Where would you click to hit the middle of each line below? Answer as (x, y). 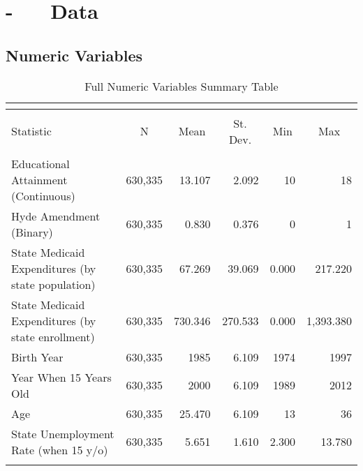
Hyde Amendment (56, 216)
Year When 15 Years (61, 377)
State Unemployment (63, 433)
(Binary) (32, 232)
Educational (40, 163)
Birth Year (37, 357)
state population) (53, 284)
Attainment (39, 179)
